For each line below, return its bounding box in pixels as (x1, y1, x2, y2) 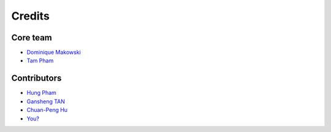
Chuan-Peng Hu (26, 106, 67, 114)
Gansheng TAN (26, 98, 66, 105)
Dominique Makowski (26, 49, 81, 56)
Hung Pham (26, 89, 56, 97)
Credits (11, 9, 50, 23)
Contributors (11, 73, 62, 84)
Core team (11, 32, 52, 43)
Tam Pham (26, 57, 54, 64)
